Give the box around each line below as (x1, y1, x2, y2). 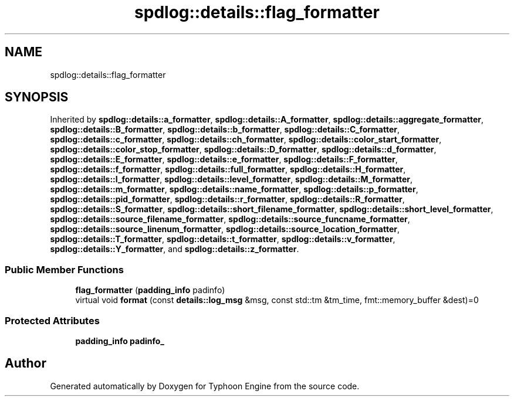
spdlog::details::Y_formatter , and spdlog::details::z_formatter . (50, 244, 299, 254)
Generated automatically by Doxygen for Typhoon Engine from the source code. (50, 380, 360, 391)
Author (5, 356, 46, 371)
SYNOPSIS (5, 90, 69, 105)
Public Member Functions (5, 263, 124, 276)
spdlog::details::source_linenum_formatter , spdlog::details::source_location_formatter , (50, 224, 400, 235)
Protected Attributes (5, 314, 100, 327)
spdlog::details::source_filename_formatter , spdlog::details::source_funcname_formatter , (50, 214, 410, 225)
